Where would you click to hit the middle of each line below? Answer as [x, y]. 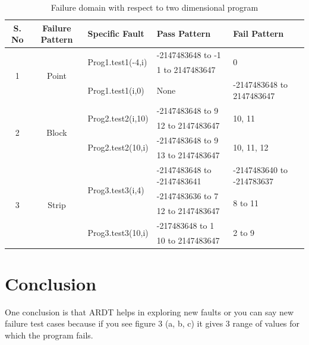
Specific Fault [116, 33]
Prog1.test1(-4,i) [117, 62]
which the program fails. [49, 335]
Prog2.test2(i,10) [118, 118]
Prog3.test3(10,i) [118, 233]
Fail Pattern [258, 33]
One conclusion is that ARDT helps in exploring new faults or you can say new [149, 312]
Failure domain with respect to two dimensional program [154, 7]
